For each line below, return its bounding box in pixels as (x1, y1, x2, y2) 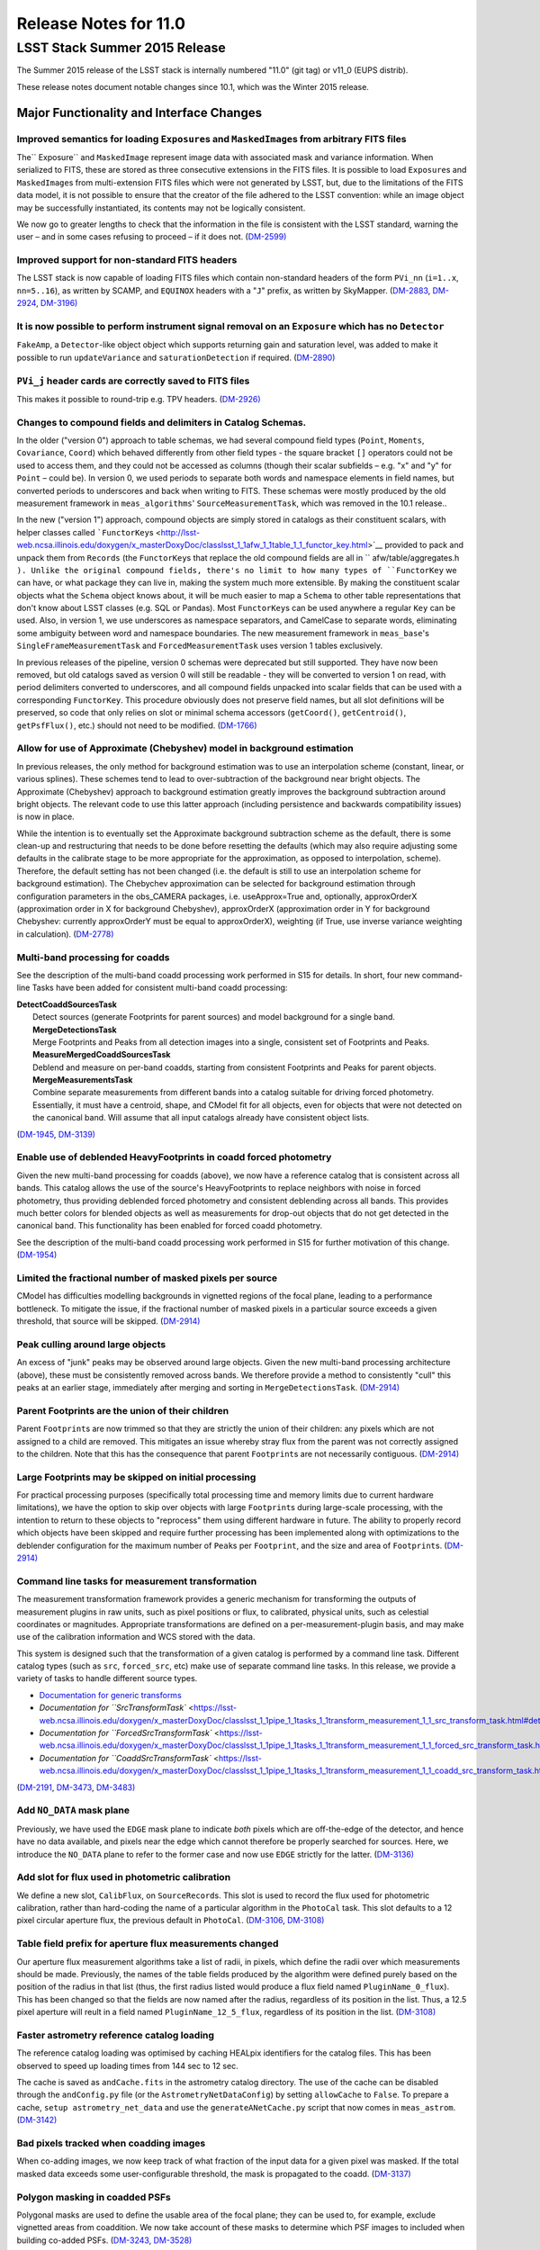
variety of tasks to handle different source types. (16, 1673, 198, 1684)
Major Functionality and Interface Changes (16, 104, 263, 121)
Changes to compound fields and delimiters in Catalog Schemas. (16, 416, 307, 428)
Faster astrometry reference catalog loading (16, 2029, 215, 2041)
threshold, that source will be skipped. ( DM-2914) (16, 1316, 201, 1327)
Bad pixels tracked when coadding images (16, 2137, 206, 2150)
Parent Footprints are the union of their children (16, 1404, 229, 1417)
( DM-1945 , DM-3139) (16, 1129, 96, 1139)
